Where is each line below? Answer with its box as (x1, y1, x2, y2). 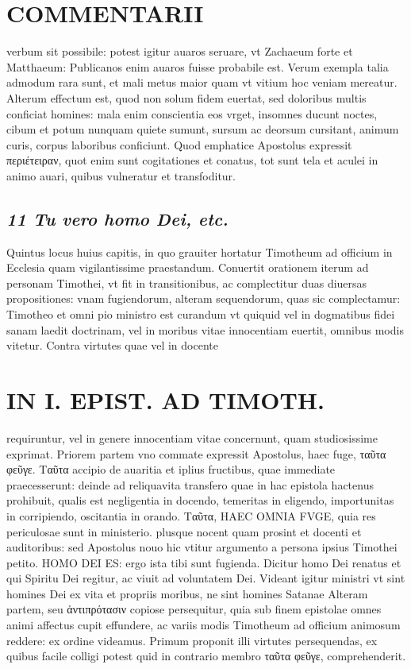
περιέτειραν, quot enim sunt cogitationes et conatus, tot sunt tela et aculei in (6, 152, 378, 168)
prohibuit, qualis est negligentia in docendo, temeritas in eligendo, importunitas (6, 492, 394, 509)
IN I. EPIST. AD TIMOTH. (6, 384, 325, 416)
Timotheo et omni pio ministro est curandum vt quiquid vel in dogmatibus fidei (6, 306, 395, 323)
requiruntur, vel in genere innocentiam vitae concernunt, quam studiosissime (6, 429, 378, 446)
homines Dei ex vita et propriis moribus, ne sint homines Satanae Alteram (6, 585, 368, 601)
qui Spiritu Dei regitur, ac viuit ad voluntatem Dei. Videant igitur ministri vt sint (6, 570, 405, 586)
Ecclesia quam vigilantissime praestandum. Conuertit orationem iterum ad (6, 259, 369, 276)
